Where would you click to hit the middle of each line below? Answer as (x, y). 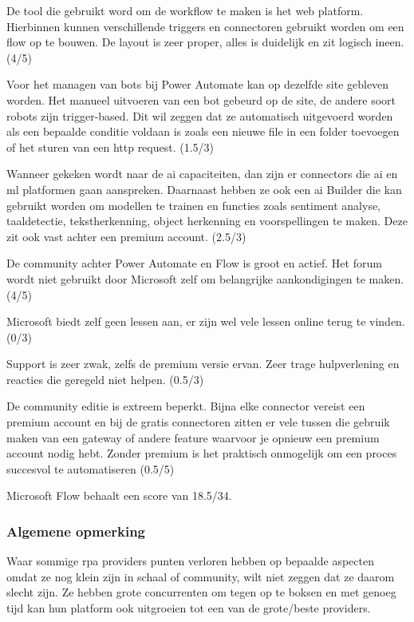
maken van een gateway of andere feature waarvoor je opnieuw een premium (193, 437)
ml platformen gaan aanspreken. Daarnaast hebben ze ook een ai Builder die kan (204, 189)
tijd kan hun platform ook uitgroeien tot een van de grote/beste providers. (189, 608)
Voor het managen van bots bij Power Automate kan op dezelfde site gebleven (198, 84)
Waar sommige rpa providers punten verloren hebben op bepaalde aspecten (190, 561)
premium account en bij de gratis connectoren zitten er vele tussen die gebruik (198, 422)
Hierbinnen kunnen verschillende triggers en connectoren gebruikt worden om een (205, 26)
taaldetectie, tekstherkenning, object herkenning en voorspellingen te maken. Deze (207, 221)
